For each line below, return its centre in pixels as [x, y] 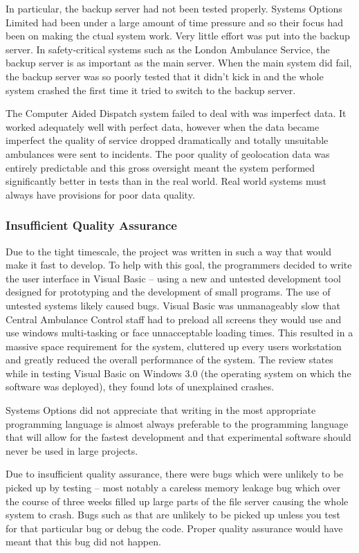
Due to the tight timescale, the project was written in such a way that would [169, 251]
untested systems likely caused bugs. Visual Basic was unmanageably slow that [173, 305]
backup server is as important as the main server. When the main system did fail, [179, 63]
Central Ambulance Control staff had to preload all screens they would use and [174, 319]
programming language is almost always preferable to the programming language [177, 423]
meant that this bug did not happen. [83, 542]
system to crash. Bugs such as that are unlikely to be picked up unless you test [173, 515]
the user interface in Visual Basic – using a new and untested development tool [173, 278]
